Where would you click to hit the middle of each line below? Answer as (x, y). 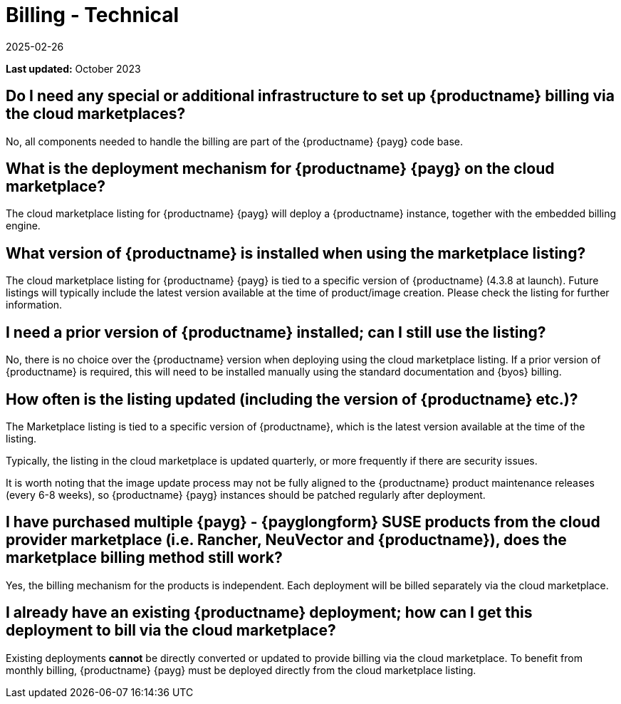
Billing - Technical (93, 15)
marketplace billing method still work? (144, 558)
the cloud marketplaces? (96, 114)
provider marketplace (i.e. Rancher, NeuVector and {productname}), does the (286, 540)
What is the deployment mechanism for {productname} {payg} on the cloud (280, 169)
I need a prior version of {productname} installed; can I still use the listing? (276, 332)
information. (34, 305)
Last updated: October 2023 (73, 68)
